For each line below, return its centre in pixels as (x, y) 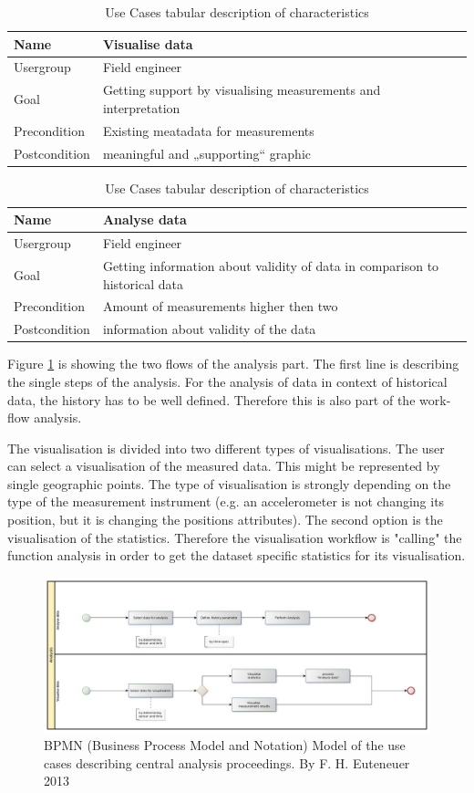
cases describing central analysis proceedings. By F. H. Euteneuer (227, 762)
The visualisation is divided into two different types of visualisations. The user (226, 448)
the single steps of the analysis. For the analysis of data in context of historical (227, 381)
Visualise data (148, 43)
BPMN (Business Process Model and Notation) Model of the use (225, 745)
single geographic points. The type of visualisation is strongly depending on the (229, 483)
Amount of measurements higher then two (220, 306)
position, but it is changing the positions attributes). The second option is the (225, 520)
